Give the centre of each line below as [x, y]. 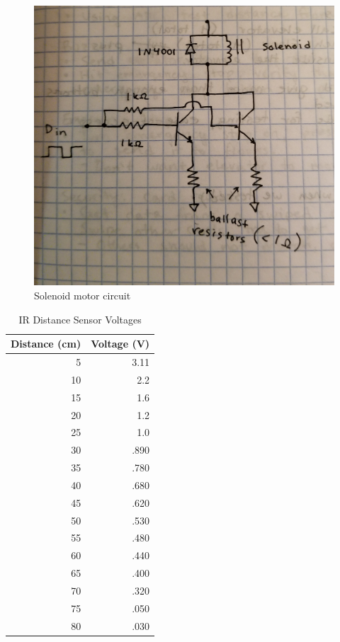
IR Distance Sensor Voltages [80, 319]
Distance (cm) [46, 344]
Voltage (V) [120, 344]
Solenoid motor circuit [83, 296]
